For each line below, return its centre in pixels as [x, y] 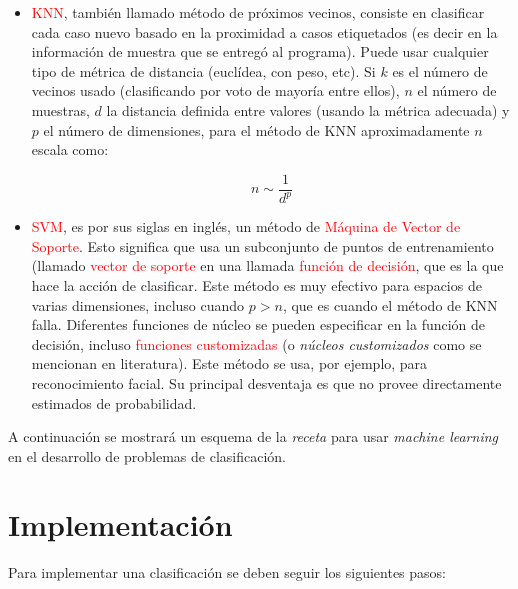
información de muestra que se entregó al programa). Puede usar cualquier [260, 51]
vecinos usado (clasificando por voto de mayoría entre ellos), [215, 90]
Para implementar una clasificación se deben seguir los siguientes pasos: [227, 572]
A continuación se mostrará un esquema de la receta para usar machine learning [253, 436]
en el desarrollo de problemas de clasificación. [147, 455]
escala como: [70, 149]
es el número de [440, 70]
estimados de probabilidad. [114, 402]
